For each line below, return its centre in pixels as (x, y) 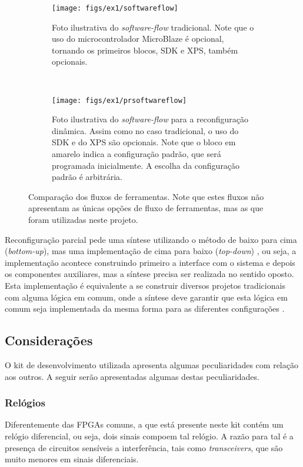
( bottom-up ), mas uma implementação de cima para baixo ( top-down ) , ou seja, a (151, 251)
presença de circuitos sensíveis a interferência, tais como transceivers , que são (144, 447)
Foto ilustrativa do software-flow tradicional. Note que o (153, 27)
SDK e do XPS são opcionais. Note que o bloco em (144, 142)
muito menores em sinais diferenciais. (72, 459)
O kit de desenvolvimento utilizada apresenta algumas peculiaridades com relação (151, 364)
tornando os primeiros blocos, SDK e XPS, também (145, 50)
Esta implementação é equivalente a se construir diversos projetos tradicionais (145, 285)
